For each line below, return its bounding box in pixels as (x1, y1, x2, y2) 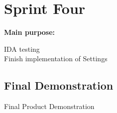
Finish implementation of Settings (4, 53, 108, 64)
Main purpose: (4, 27, 55, 37)
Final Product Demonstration (4, 101, 95, 112)
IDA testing (4, 43, 40, 54)
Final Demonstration (4, 78, 114, 93)
